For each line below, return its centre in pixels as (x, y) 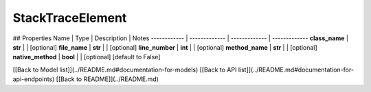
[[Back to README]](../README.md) (108, 79)
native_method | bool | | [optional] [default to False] (87, 57)
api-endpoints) (34, 79)
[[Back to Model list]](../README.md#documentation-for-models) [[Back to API (125, 70)
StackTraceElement (70, 18)
